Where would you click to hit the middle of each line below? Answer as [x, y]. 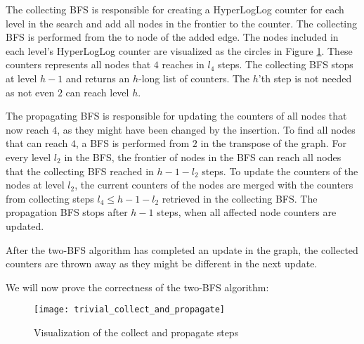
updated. [25, 225]
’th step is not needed [305, 78]
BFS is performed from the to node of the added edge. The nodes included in [172, 37]
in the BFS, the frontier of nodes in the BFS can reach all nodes [203, 157]
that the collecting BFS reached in [80, 171]
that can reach [37, 143]
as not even [30, 92]
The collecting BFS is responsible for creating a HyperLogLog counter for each [175, 9]
